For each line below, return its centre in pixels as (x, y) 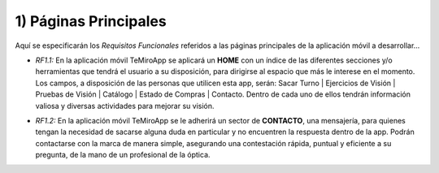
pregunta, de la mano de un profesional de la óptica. (123, 155)
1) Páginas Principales (91, 21)
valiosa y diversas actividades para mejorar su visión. (125, 106)
